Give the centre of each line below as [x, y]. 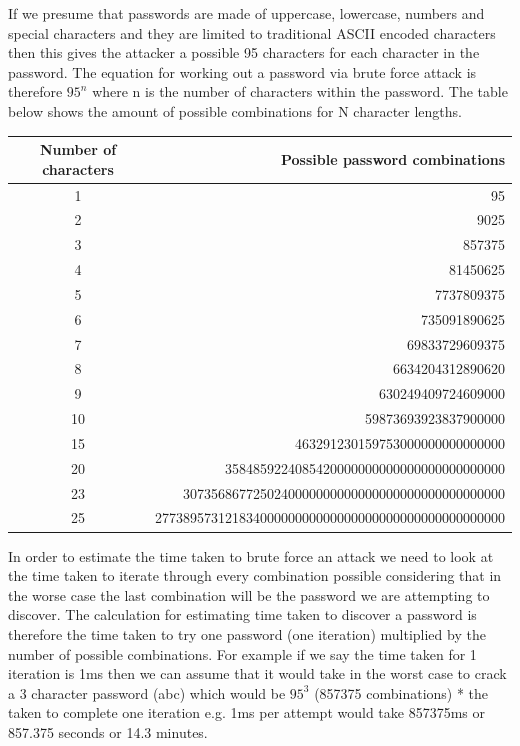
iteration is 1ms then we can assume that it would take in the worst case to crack [257, 673]
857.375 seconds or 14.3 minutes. [108, 731]
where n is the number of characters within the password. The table [300, 91]
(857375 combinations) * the [401, 692]
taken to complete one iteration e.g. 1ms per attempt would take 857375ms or [246, 712]
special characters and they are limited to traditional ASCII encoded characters [252, 32]
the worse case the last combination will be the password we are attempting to [249, 594]
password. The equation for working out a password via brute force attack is [242, 71]
